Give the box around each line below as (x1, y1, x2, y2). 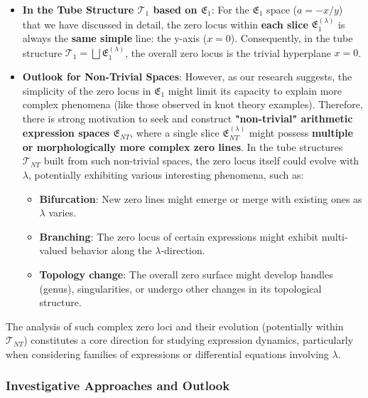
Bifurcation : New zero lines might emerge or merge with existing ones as (39, 191, 362, 206)
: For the (211, 2, 249, 16)
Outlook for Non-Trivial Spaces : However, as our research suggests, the (22, 69, 352, 83)
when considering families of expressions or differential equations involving (6, 346, 329, 361)
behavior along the (70, 243, 152, 258)
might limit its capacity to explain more (168, 83, 342, 98)
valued (39, 243, 67, 258)
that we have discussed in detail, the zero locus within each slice (22, 16, 308, 31)
